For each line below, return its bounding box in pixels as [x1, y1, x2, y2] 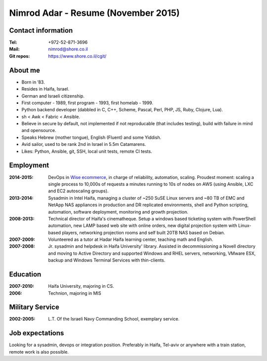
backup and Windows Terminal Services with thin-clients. [48, 257, 166, 263]
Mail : [9, 46, 20, 52]
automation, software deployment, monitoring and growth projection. [48, 209, 189, 215]
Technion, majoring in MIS [48, 290, 101, 296]
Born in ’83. [21, 79, 45, 85]
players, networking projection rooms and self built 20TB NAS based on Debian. [62, 229, 225, 235]
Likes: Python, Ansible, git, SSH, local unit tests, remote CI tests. [21, 148, 152, 154]
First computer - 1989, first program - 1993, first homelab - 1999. [21, 99, 153, 106]
